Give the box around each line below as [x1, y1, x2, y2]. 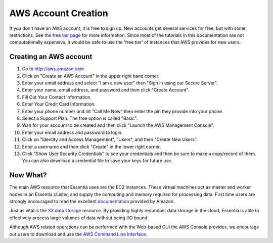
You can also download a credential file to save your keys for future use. [22, 158, 173, 164]
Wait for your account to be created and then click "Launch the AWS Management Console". [22, 122, 214, 128]
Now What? [9, 171, 47, 179]
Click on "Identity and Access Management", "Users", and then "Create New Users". [22, 136, 198, 142]
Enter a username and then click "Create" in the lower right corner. [22, 143, 161, 150]
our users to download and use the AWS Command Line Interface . [9, 231, 148, 237]
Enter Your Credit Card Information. [22, 101, 96, 107]
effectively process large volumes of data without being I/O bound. [9, 215, 149, 221]
